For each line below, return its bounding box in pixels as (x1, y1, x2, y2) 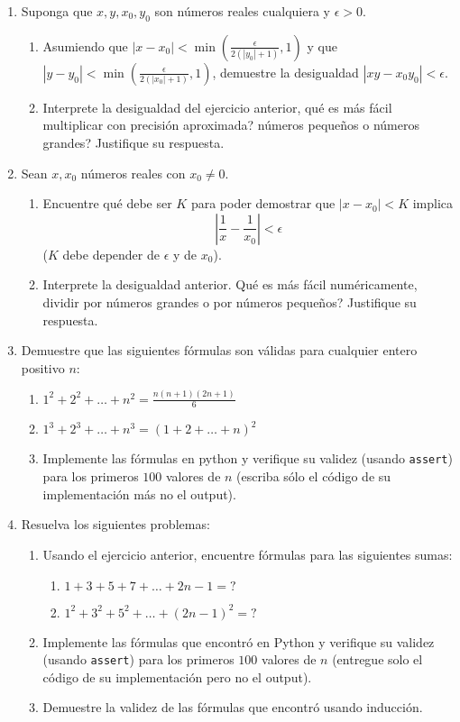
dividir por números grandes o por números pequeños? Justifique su (42, 292, 417, 311)
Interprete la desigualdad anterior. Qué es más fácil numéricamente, (42, 275, 418, 294)
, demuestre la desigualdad (212, 62, 359, 81)
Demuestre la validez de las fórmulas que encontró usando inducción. (42, 698, 423, 717)
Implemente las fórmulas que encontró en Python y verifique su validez (42, 632, 435, 651)
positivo (21, 358, 65, 377)
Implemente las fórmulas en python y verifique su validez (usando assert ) (42, 449, 453, 468)
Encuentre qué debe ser (42, 194, 172, 213)
